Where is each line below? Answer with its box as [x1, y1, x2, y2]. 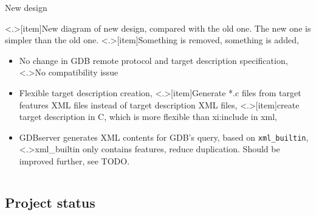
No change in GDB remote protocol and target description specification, [19, 54, 288, 66]
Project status [5, 192, 95, 211]
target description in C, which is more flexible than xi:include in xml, [19, 110, 277, 123]
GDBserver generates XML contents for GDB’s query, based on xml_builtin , [19, 130, 309, 143]
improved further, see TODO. [19, 155, 130, 167]
